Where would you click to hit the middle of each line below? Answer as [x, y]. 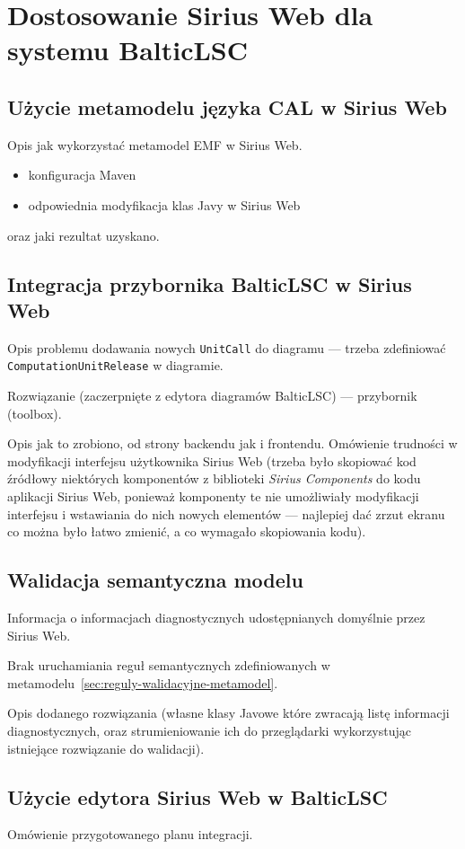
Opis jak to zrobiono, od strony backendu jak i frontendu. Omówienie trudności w [232, 443]
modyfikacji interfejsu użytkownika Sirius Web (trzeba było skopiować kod [212, 460]
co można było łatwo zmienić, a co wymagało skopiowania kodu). [187, 531]
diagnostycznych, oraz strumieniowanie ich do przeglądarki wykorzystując [209, 730]
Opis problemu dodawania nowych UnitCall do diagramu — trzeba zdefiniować [227, 347]
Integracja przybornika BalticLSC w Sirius [210, 283]
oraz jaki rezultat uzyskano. [83, 235]
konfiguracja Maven [82, 175]
